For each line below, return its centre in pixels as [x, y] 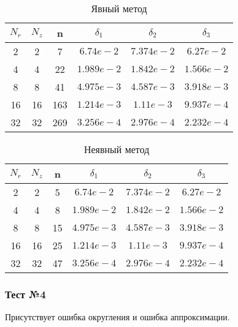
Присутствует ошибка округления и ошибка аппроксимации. [117, 317]
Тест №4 [25, 294]
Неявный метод [117, 149]
